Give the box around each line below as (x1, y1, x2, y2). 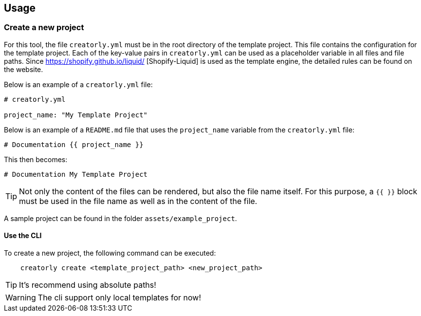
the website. (4, 65, 43, 74)
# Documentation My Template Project (4, 170, 148, 178)
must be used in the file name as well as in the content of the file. (19, 196, 257, 206)
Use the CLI (4, 231, 42, 240)
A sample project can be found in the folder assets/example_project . (4, 214, 237, 223)
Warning (5, 293, 36, 303)
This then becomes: (4, 155, 68, 164)
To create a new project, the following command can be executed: (4, 249, 216, 258)
